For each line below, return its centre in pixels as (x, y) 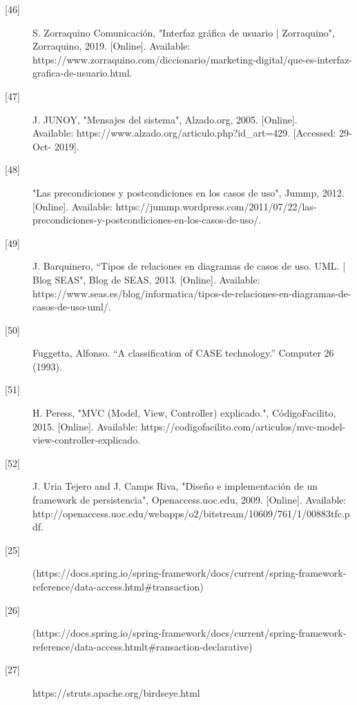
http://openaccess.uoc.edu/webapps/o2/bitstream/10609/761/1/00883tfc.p (191, 513)
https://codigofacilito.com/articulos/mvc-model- (243, 426)
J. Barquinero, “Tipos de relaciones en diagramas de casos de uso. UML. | (189, 266)
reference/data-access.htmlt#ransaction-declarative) (143, 646)
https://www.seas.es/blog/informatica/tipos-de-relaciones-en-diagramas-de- (192, 293)
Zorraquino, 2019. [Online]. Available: (112, 46)
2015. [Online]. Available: (85, 426)
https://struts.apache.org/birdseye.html (116, 692)
